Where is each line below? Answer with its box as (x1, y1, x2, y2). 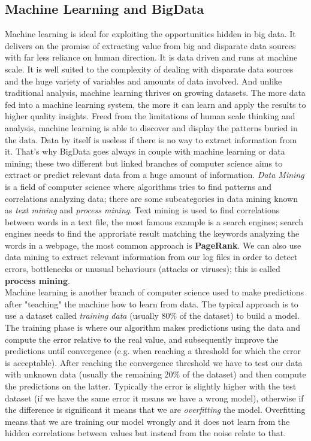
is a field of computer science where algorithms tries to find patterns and (5, 180, 272, 192)
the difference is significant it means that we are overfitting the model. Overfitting (5, 403, 306, 416)
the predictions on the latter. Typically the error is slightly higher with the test (5, 380, 297, 392)
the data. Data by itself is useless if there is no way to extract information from (5, 133, 297, 146)
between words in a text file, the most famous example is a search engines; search (5, 215, 303, 228)
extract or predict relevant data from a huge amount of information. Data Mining (5, 168, 304, 181)
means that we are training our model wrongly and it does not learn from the (5, 415, 290, 427)
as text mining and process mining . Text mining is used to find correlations (5, 204, 280, 216)
